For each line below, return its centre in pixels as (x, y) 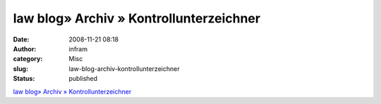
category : (28, 59)
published (83, 79)
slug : (20, 69)
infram (78, 48)
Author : (25, 48)
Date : (21, 39)
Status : (24, 79)
